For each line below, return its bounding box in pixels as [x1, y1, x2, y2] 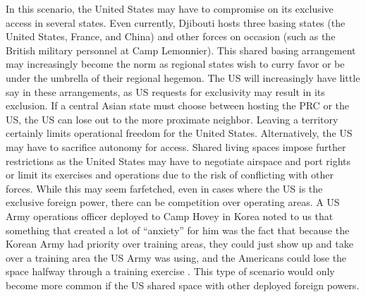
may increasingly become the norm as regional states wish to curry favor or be [6, 56, 345, 71]
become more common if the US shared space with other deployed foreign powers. [6, 277, 360, 292]
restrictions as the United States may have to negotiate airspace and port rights [6, 153, 351, 168]
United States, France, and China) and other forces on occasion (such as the [6, 29, 336, 44]
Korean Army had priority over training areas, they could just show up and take [6, 236, 353, 251]
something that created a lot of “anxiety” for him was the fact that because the [6, 222, 350, 237]
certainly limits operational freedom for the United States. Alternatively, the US [6, 126, 353, 140]
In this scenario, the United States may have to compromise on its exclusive [6, 1, 334, 16]
